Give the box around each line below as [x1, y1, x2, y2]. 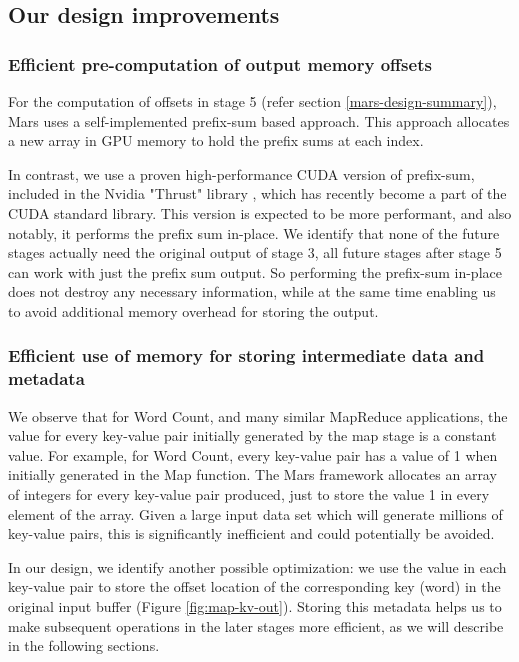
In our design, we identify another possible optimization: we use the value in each [8, 556, 507, 577]
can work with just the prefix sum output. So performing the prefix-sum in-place [8, 261, 502, 282]
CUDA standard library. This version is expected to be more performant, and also [8, 202, 512, 223]
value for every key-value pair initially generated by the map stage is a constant [8, 425, 497, 446]
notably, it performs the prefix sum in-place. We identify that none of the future [8, 222, 500, 243]
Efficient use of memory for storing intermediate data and [8, 343, 485, 368]
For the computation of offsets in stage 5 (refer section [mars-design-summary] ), [8, 91, 497, 111]
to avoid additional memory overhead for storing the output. [8, 300, 379, 321]
